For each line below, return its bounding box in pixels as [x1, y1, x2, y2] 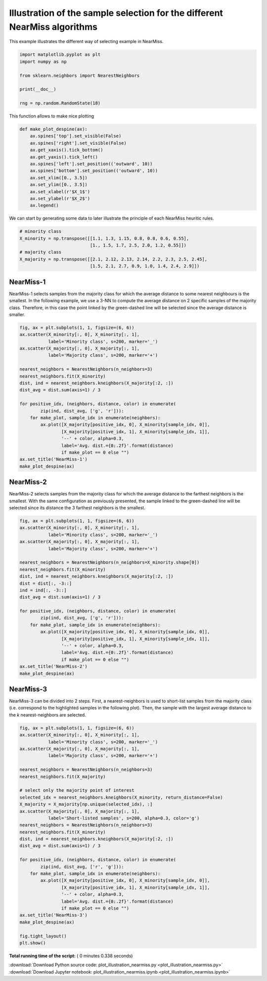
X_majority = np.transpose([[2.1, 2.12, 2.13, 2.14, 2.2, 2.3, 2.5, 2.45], [19, 256, 208, 262]
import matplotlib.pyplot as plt [19, 52, 101, 57]
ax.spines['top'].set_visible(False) [30, 133, 122, 139]
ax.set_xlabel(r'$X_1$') [30, 189, 90, 194]
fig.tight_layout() [19, 933, 67, 939]
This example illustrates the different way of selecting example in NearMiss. [9, 39, 164, 45]
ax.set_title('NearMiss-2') [19, 664, 88, 669]
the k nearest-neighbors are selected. [9, 711, 86, 718]
